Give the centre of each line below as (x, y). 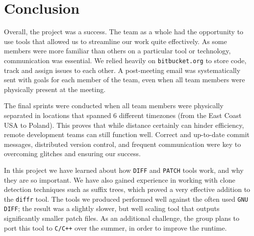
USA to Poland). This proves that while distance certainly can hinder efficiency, (124, 125)
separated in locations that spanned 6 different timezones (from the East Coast (123, 115)
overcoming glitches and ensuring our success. (72, 153)
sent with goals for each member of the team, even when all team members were (125, 80)
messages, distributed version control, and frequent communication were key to (123, 144)
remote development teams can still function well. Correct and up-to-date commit (127, 134)
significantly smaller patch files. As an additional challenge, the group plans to (122, 218)
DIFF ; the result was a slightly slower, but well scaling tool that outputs (112, 208)
